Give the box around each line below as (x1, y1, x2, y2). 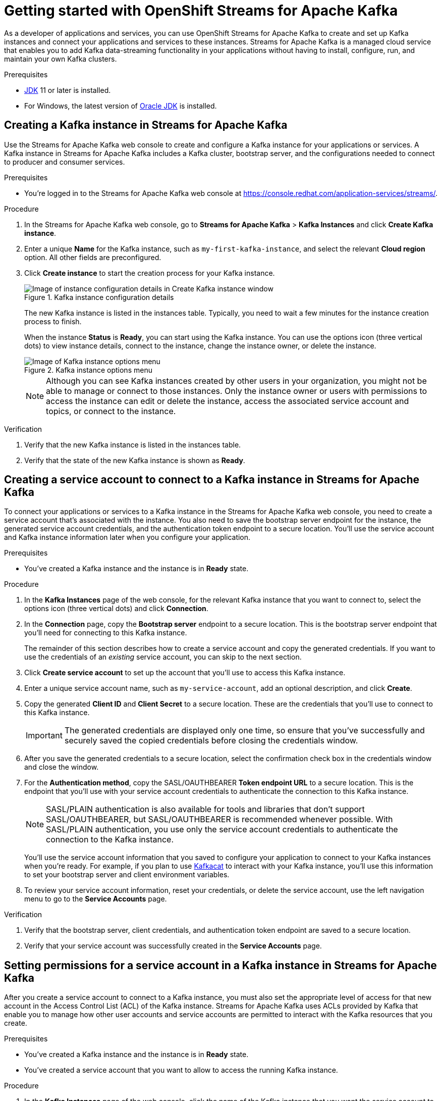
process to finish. (24, 317, 82, 326)
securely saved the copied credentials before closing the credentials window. (64, 735, 358, 746)
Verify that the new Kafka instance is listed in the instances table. (24, 440, 241, 449)
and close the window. (24, 763, 99, 772)
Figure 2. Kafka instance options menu (24, 365, 152, 374)
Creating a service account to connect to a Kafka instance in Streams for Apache (4, 473, 419, 486)
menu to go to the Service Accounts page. (24, 894, 167, 904)
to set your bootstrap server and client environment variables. (24, 870, 230, 879)
